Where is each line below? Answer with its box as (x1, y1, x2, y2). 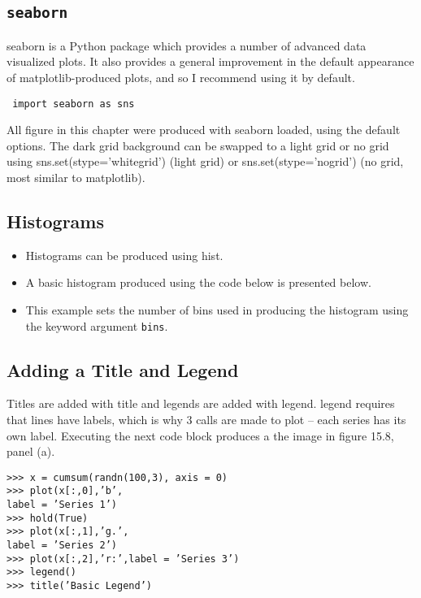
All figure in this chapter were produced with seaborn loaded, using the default (7, 121, 401, 138)
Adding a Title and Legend (7, 357, 239, 382)
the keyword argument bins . (25, 317, 168, 334)
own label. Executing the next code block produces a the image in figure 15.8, (7, 427, 394, 444)
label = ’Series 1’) (7, 499, 118, 511)
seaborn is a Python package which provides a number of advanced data (7, 37, 367, 54)
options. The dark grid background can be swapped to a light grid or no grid (7, 136, 389, 154)
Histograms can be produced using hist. (25, 246, 224, 263)
